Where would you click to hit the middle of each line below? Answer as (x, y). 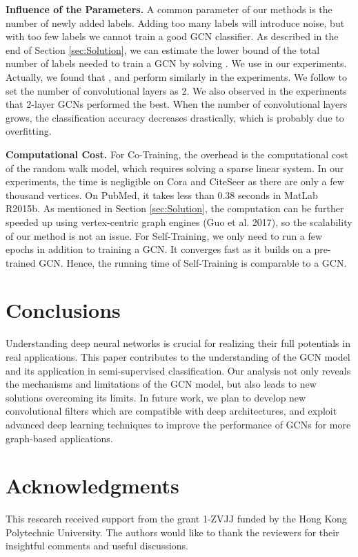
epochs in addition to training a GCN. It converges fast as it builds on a (158, 249)
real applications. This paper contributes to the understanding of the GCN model (178, 357)
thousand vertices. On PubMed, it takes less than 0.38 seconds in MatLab (162, 195)
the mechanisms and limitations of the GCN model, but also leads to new (161, 384)
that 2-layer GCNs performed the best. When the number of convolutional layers (177, 104)
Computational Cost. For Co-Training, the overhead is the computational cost (177, 154)
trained (21, 262)
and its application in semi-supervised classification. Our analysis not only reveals (178, 370)
